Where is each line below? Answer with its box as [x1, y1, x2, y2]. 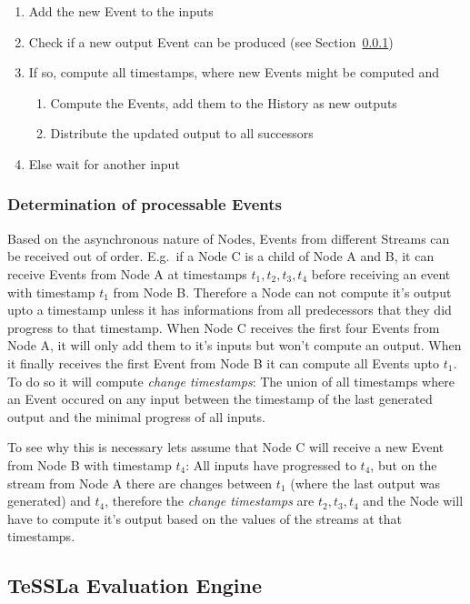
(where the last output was [290, 473, 440, 492]
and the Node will [363, 491, 464, 510]
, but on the [370, 455, 437, 474]
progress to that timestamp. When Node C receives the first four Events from [7, 317, 440, 337]
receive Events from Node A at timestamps [7, 264, 247, 283]
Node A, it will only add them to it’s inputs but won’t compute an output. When [7, 336, 462, 355]
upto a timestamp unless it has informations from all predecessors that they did [7, 300, 452, 319]
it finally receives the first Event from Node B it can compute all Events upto [7, 353, 439, 372]
